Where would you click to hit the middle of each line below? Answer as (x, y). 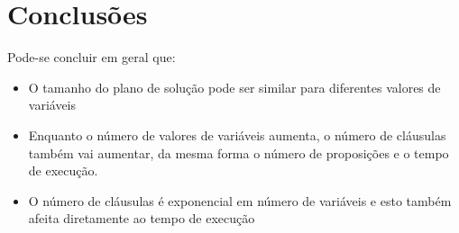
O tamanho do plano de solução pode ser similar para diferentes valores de (234, 87)
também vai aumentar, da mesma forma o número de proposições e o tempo (239, 152)
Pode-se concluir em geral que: (92, 57)
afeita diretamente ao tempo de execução (142, 218)
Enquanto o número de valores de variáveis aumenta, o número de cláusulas (237, 134)
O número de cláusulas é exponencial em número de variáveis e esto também (240, 200)
